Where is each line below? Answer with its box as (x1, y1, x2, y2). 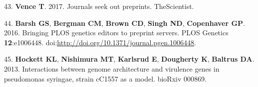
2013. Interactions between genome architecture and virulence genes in (4, 63, 220, 74)
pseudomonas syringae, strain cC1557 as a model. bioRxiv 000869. (4, 73, 207, 84)
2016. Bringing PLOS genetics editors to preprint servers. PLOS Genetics (4, 27, 229, 38)
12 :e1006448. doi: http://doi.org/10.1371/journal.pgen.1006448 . (4, 37, 196, 47)
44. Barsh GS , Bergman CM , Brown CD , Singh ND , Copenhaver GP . (4, 17, 245, 28)
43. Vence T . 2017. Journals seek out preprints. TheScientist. (4, 1, 194, 11)
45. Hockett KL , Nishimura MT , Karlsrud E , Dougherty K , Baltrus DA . (4, 54, 255, 64)
